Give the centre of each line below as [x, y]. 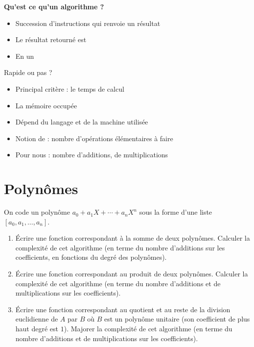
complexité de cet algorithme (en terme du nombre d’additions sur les [120, 247]
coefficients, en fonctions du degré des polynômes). [91, 257]
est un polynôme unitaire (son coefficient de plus [177, 319]
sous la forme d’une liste [176, 212]
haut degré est [37, 328]
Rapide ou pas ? [28, 72]
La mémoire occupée [46, 105]
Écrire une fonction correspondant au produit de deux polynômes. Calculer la [132, 274]
